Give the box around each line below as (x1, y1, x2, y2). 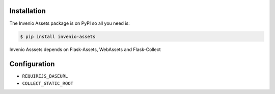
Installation (9, 7, 46, 15)
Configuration (9, 60, 55, 68)
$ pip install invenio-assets (20, 33, 96, 39)
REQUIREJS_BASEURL (22, 73, 68, 79)
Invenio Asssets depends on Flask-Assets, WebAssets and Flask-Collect (9, 46, 161, 53)
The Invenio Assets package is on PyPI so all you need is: (9, 20, 130, 26)
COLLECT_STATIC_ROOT (22, 80, 74, 86)
